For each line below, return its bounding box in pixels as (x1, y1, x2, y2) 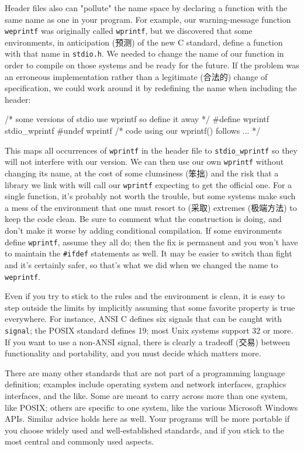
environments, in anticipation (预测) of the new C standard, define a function (5, 36, 283, 48)
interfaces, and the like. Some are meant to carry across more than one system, (5, 389, 288, 401)
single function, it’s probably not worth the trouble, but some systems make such (5, 190, 296, 202)
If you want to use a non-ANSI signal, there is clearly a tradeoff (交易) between (5, 335, 290, 348)
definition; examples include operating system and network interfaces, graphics (5, 378, 286, 390)
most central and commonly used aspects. (5, 435, 154, 447)
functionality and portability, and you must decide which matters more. (5, 347, 261, 359)
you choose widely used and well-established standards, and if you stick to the (5, 424, 284, 436)
